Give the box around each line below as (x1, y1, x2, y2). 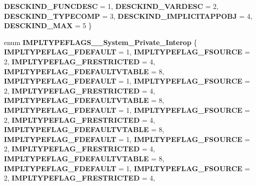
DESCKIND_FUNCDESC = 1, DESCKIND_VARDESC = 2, (4, 1, 218, 11)
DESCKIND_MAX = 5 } (4, 20, 92, 31)
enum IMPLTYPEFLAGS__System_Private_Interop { (4, 37, 197, 47)
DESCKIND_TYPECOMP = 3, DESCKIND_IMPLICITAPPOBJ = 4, (4, 10, 253, 21)
